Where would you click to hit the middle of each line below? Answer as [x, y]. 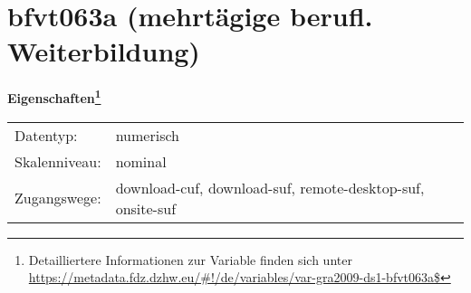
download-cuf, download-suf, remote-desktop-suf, [270, 187]
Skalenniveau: [58, 161]
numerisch [147, 135]
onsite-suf [146, 208]
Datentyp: [46, 135]
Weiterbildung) [104, 51]
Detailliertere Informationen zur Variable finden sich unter [190, 259]
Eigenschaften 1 [54, 96]
